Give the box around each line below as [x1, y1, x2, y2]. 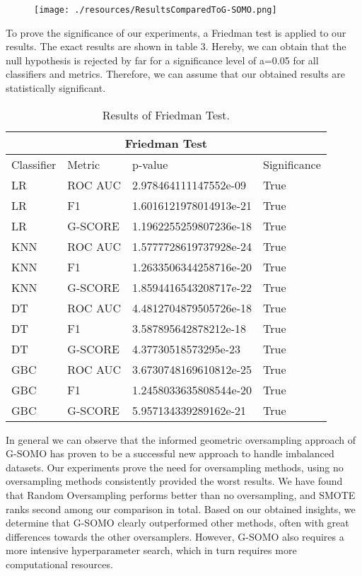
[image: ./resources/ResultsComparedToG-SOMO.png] [34, 5, 277, 15]
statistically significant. [6, 81, 106, 95]
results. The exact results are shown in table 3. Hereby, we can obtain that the [6, 39, 346, 54]
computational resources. [6, 556, 113, 571]
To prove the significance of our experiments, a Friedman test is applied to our [6, 25, 346, 40]
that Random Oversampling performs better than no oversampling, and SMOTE [6, 488, 356, 502]
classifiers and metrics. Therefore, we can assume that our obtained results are [6, 66, 345, 81]
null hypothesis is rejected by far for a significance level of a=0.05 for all [6, 52, 319, 67]
